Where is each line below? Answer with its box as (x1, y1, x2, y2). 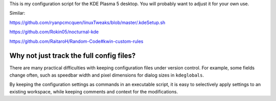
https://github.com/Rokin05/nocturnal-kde (9, 29, 99, 35)
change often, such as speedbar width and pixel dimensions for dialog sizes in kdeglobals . (9, 72, 204, 78)
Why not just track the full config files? (9, 52, 136, 60)
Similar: (9, 10, 26, 16)
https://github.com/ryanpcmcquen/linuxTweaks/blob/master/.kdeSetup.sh (9, 19, 166, 26)
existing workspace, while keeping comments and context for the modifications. (9, 88, 178, 94)
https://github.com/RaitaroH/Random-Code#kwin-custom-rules (9, 38, 144, 44)
